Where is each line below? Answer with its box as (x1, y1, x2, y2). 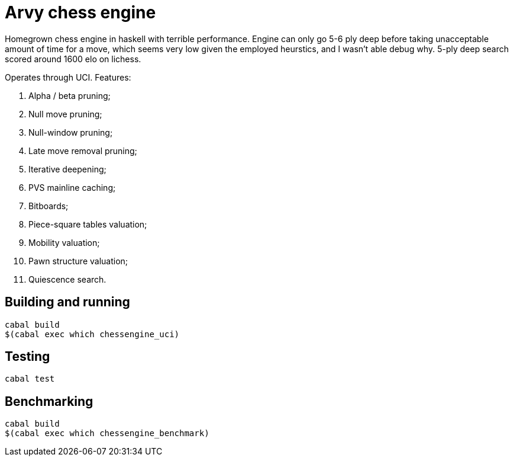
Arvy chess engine (5, 2, 156, 23)
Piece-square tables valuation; (28, 219, 147, 229)
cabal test (5, 374, 55, 384)
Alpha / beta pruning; (28, 90, 111, 101)
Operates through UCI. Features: (5, 72, 131, 82)
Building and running (5, 294, 130, 310)
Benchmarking (5, 393, 93, 409)
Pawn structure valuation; (28, 255, 128, 266)
